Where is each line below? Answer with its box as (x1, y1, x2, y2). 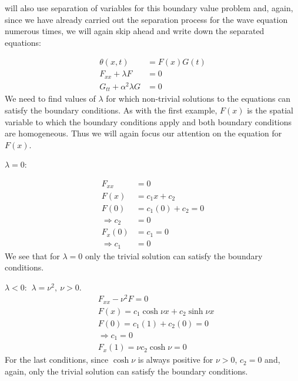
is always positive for (138, 353, 213, 366)
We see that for (5, 249, 60, 262)
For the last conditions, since (5, 353, 109, 366)
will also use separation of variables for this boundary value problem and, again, (5, 2, 293, 14)
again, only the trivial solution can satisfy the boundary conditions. (5, 365, 248, 377)
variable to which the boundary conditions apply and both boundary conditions (5, 115, 292, 128)
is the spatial (247, 104, 293, 116)
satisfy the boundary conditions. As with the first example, (5, 104, 217, 116)
